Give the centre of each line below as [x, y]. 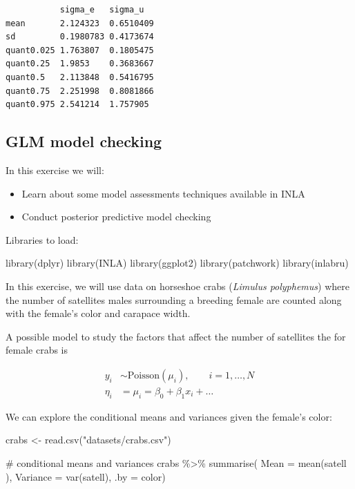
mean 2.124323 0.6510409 [80, 23]
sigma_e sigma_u [102, 10]
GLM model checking [84, 141]
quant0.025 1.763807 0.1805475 [80, 50]
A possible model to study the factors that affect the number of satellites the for [176, 336]
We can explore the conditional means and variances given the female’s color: [169, 416]
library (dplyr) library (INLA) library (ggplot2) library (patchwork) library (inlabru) [177, 263]
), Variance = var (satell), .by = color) [86, 476]
